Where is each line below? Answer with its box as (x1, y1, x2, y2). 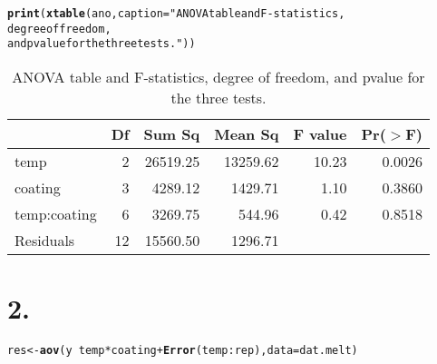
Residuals (15, 229, 75, 251)
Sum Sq (143, 123, 200, 144)
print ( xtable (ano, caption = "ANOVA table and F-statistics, (7, 7, 345, 20)
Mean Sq (214, 123, 279, 144)
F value (293, 123, 347, 144)
